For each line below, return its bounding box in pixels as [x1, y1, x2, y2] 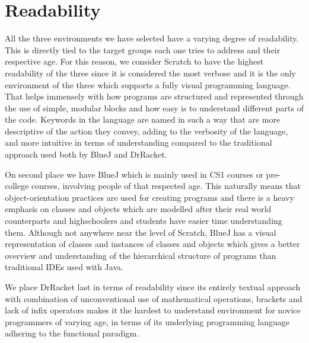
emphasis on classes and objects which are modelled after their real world [5, 203, 272, 215]
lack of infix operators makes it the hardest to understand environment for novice [5, 304, 301, 316]
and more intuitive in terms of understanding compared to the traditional [5, 136, 272, 149]
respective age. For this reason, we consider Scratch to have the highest [5, 55, 264, 68]
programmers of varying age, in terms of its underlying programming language [5, 315, 290, 328]
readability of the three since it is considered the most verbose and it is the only [5, 66, 296, 79]
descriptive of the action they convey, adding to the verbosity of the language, [5, 124, 288, 137]
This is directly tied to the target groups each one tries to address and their [5, 43, 281, 56]
